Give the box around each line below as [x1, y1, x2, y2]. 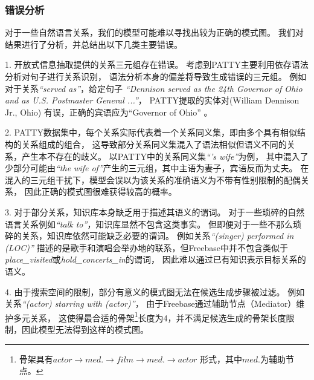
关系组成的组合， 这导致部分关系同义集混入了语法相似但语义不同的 [21, 137, 287, 150]
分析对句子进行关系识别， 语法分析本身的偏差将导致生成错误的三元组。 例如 [5, 70, 307, 82]
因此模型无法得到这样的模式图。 [21, 323, 149, 335]
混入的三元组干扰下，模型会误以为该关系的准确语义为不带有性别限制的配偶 [5, 173, 301, 186]
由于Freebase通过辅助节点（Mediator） [146, 297, 296, 310]
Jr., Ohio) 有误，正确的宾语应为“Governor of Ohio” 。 [5, 105, 213, 118]
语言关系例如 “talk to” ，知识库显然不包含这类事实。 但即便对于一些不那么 [5, 217, 293, 230]
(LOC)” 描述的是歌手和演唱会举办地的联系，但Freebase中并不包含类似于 [5, 241, 288, 254]
